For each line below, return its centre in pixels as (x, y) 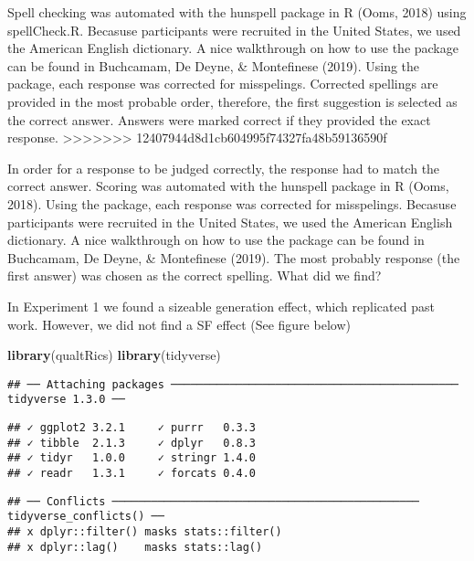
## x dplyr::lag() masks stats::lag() (135, 547)
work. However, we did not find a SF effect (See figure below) (179, 324)
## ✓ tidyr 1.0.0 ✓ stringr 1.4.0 (132, 458)
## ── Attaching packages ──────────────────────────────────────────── (233, 384)
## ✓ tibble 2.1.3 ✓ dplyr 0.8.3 (132, 443)
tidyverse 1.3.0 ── (66, 400)
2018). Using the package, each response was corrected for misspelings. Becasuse (232, 203)
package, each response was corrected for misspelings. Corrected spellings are (223, 84)
